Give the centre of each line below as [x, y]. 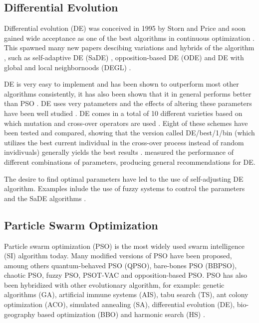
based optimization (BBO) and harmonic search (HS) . [121, 314]
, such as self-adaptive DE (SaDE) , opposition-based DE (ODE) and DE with [124, 57]
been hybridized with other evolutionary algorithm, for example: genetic [114, 284]
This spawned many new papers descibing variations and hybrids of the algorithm [129, 48]
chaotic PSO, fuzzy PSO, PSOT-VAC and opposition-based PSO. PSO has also [126, 275]
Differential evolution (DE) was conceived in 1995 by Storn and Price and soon [125, 28]
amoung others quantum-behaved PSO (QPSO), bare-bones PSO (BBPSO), [121, 265]
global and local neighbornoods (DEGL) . [68, 67]
